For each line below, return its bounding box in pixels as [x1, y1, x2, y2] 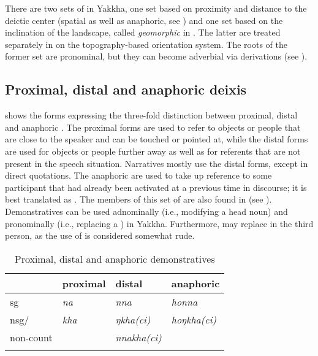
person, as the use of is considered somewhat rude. [5, 229, 195, 242]
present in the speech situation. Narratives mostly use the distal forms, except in [5, 157, 308, 169]
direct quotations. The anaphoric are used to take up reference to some [5, 169, 272, 182]
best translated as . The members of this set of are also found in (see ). [5, 193, 272, 206]
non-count [10, 330, 53, 344]
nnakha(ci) [115, 330, 162, 344]
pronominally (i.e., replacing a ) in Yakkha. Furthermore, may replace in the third [5, 217, 314, 230]
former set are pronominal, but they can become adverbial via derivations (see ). [5, 50, 308, 63]
